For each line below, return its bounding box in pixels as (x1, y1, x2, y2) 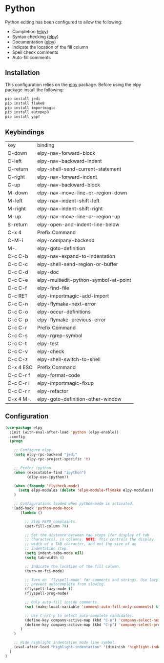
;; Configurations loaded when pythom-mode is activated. (14, 501, 134, 506)
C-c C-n (7, 300, 28, 307)
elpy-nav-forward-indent (37, 173, 98, 180)
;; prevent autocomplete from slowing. (24, 582, 106, 587)
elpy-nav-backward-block (37, 181, 101, 188)
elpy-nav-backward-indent (37, 157, 102, 164)
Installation (5, 69, 40, 77)
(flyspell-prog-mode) (24, 591, 69, 596)
